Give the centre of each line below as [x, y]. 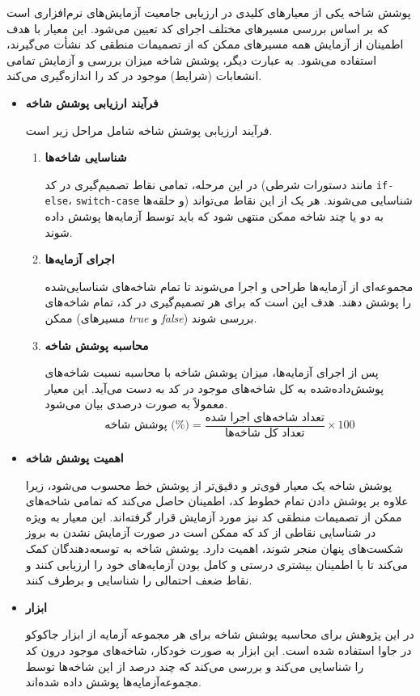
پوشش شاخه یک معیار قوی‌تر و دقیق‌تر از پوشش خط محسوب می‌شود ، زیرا [209, 485]
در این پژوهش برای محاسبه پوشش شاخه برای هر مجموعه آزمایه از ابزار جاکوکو [220, 634]
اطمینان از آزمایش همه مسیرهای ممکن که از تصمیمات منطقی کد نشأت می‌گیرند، [205, 44]
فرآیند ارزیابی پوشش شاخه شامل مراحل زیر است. [149, 130]
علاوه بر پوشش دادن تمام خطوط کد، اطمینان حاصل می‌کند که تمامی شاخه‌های [217, 501]
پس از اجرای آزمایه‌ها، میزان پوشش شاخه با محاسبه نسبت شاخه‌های [212, 372]
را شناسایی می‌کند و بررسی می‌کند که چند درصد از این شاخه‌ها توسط [195, 666]
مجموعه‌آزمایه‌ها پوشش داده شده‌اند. [113, 682]
